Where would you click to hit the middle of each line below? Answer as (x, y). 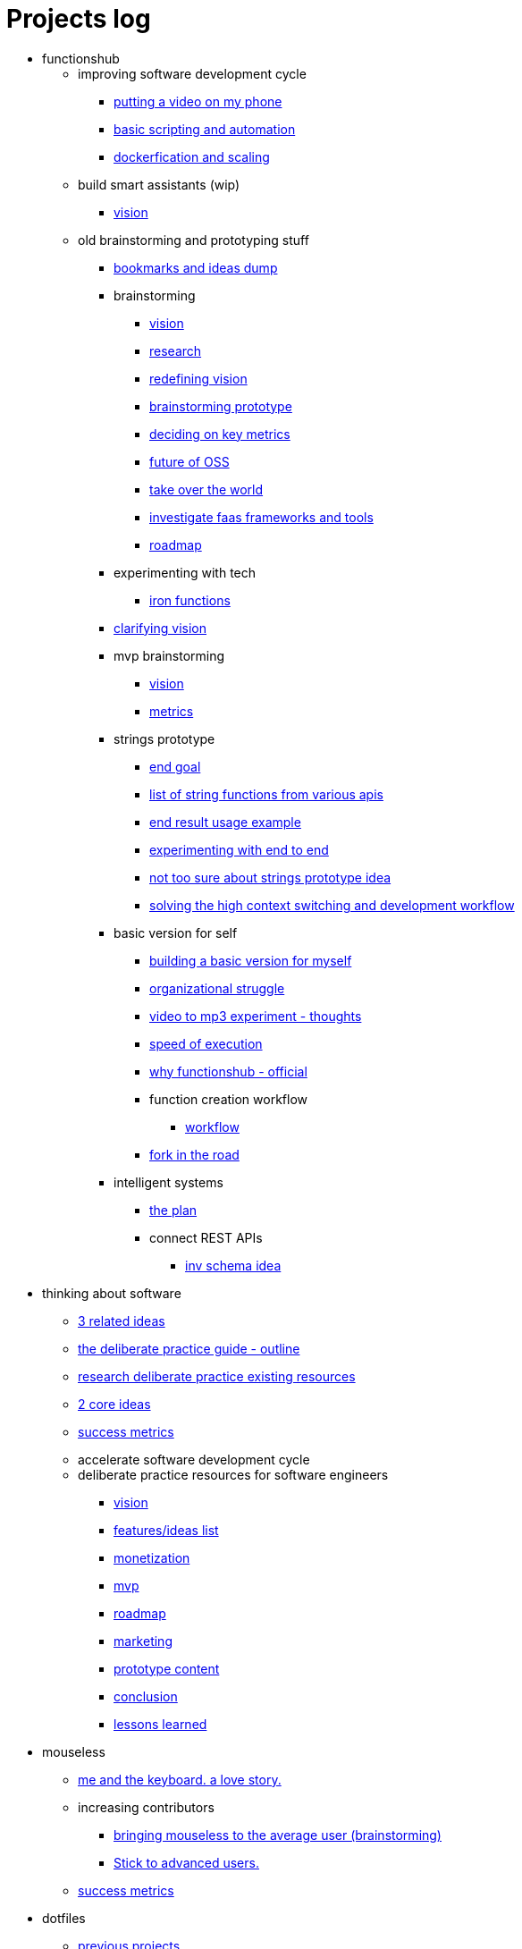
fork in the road (194, 1154)
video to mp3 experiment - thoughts (256, 1016)
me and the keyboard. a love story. (180, 1779)
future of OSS (189, 461)
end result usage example (225, 822)
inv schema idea (233, 1265)
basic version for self (176, 932)
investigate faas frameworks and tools (261, 517)
